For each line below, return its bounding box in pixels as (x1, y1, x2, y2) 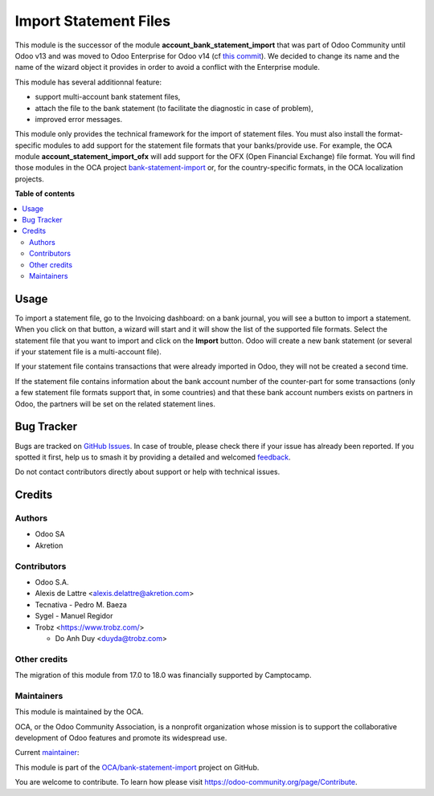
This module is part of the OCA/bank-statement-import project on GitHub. (14, 762, 260, 772)
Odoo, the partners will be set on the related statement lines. (14, 398, 216, 409)
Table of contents (14, 189, 76, 198)
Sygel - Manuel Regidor (35, 611, 113, 621)
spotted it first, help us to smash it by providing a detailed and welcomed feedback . (14, 452, 291, 462)
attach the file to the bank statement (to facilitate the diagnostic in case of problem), (35, 103, 313, 112)
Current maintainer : (14, 748, 80, 757)
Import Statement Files (14, 12, 171, 30)
